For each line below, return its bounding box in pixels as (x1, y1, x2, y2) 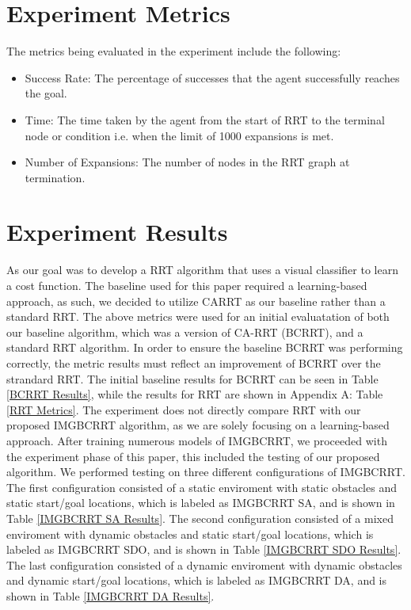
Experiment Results (6, 215, 228, 248)
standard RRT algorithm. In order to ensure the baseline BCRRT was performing (6, 339, 403, 356)
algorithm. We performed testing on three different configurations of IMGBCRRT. (6, 463, 405, 480)
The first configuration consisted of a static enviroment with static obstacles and (6, 478, 397, 495)
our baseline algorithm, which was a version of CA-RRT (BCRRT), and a (6, 323, 363, 340)
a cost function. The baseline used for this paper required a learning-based (6, 277, 367, 293)
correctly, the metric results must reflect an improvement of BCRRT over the (6, 354, 381, 371)
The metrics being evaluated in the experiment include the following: (6, 43, 341, 59)
